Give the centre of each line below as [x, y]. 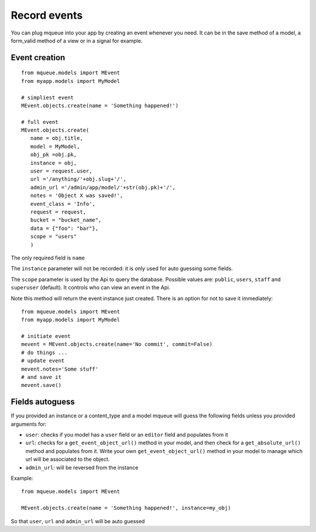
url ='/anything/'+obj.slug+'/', [78, 179]
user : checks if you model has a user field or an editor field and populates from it [127, 435]
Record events [47, 15]
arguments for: [29, 424]
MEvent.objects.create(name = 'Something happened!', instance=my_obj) [126, 508]
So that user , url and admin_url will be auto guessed [78, 521]
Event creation [38, 58]
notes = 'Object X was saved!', [77, 196]
